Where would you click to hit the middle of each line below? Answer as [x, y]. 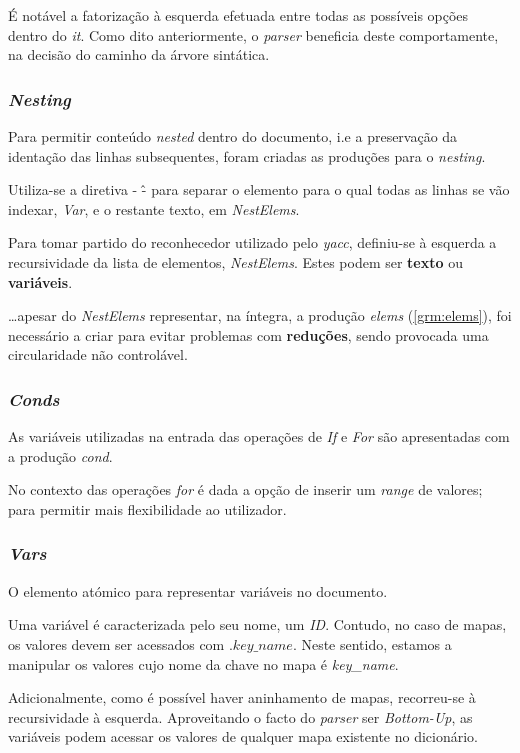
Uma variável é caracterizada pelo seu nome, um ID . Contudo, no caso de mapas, [257, 624]
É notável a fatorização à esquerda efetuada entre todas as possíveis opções [238, 15]
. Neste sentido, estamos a [372, 643]
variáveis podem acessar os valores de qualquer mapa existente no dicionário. [243, 736]
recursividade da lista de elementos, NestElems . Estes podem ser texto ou [236, 261]
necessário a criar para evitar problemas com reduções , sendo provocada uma [248, 334]
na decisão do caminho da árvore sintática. [139, 54]
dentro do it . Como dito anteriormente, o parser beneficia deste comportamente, [253, 34]
